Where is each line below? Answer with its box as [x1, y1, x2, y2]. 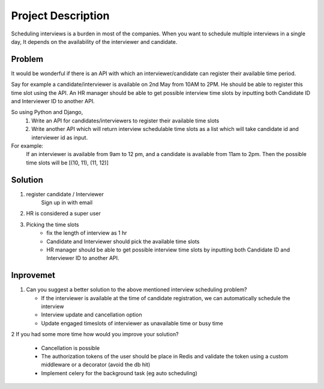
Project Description [11, 9, 110, 22]
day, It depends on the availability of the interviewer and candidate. [11, 38, 178, 45]
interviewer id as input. [31, 134, 88, 141]
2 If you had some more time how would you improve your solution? [11, 331, 179, 338]
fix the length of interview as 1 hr [46, 229, 127, 237]
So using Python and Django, [11, 109, 83, 116]
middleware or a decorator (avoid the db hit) [41, 361, 151, 369]
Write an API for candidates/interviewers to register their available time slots [31, 117, 220, 124]
